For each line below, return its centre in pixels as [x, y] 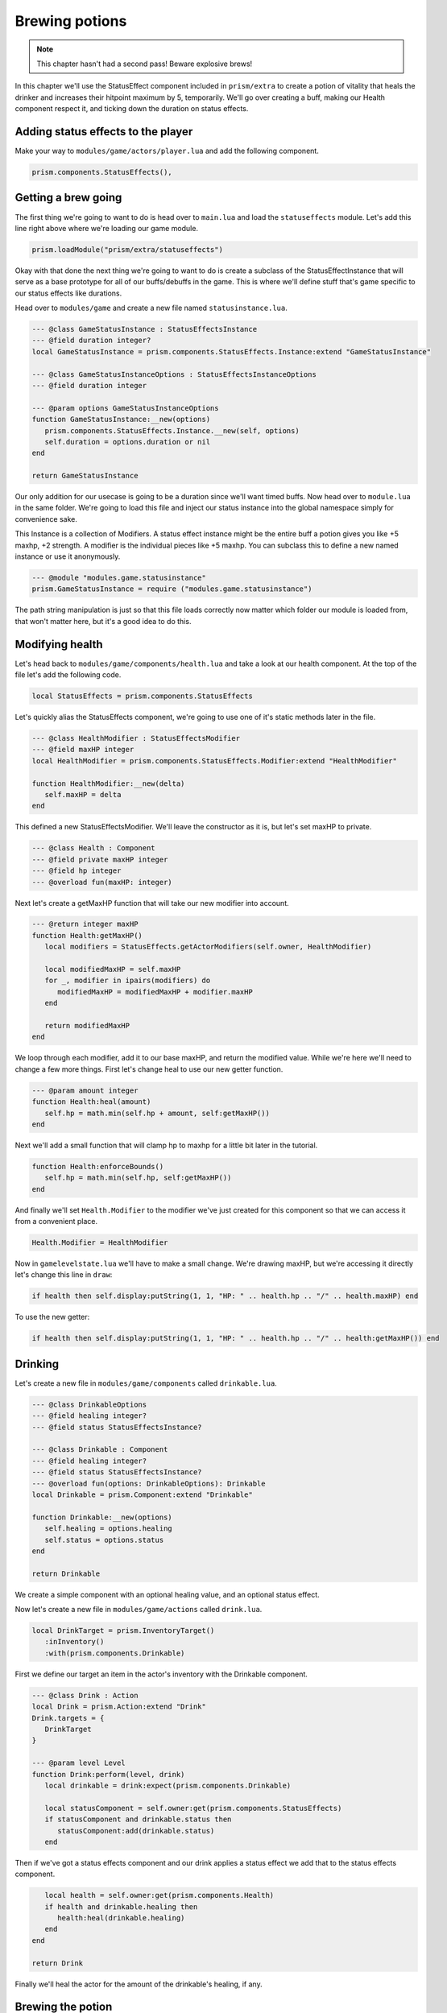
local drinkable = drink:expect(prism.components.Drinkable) [168, 1785]
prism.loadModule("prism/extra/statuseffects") [127, 249]
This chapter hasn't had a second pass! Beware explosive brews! [145, 64]
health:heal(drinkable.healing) [121, 1918]
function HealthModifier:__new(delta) [108, 783]
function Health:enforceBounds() [98, 1166]
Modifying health [59, 644]
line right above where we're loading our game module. [107, 228]
